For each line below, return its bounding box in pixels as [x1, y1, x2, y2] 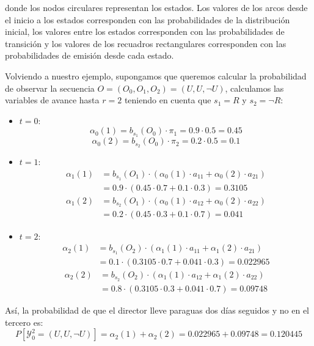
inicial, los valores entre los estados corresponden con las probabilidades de [5, 25, 285, 38]
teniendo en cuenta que [124, 94, 211, 106]
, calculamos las [225, 81, 284, 94]
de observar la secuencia [5, 81, 95, 94]
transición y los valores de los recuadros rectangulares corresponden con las [5, 37, 287, 50]
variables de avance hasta [5, 94, 100, 106]
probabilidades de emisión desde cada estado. [5, 49, 174, 62]
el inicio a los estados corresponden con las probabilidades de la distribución [5, 13, 290, 26]
